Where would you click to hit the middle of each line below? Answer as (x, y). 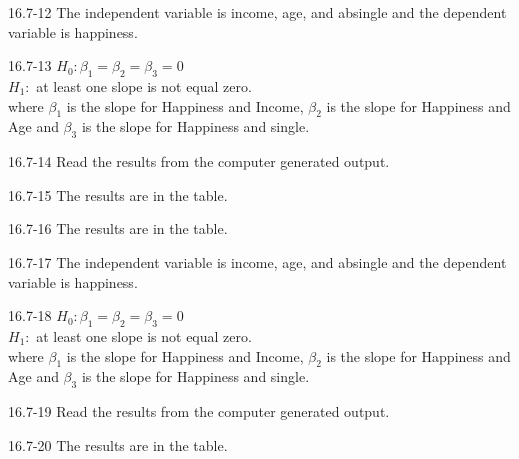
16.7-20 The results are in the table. (118, 444)
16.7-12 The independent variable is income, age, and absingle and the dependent (257, 12)
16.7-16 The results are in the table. (118, 228)
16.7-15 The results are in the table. (118, 194)
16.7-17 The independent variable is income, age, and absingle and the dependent (257, 261)
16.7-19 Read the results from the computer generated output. (199, 411)
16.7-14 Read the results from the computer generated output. (199, 161)
